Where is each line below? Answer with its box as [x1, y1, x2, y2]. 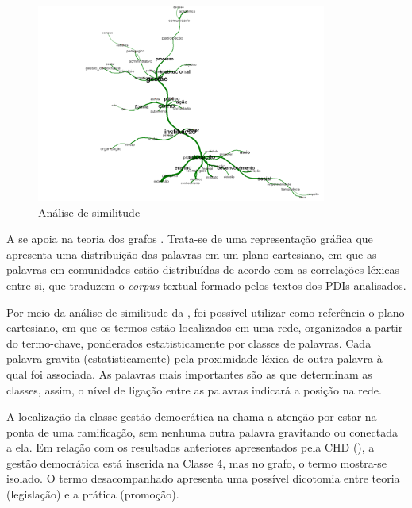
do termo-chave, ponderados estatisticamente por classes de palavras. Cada [6, 334, 372, 351]
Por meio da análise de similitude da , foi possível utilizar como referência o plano [6, 303, 405, 320]
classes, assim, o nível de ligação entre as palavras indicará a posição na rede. [6, 381, 382, 398]
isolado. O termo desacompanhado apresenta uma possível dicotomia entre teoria [6, 470, 400, 487]
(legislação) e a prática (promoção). [6, 486, 179, 502]
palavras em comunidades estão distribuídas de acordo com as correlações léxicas [6, 261, 400, 278]
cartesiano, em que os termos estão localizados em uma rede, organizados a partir [6, 319, 403, 336]
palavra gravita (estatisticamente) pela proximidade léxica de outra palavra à [6, 350, 383, 367]
